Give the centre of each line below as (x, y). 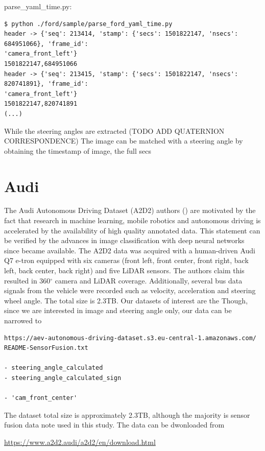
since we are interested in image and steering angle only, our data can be (118, 310)
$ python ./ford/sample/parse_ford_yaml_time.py (88, 24)
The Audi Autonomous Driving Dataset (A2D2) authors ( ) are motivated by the (130, 210)
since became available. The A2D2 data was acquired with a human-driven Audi (130, 250)
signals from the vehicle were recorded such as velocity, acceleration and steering (130, 290)
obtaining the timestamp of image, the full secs (78, 150)
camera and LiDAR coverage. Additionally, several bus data (149, 280)
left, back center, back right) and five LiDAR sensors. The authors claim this (124, 270)
